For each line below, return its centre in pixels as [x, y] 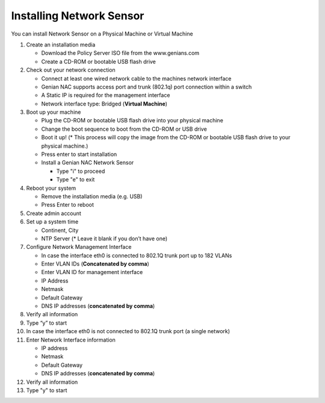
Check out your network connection [71, 70]
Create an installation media [61, 45]
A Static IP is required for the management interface [106, 95]
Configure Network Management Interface [79, 247]
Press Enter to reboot [68, 205]
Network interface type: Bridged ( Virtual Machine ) [104, 104]
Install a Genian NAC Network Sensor [88, 163]
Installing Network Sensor [78, 16]
